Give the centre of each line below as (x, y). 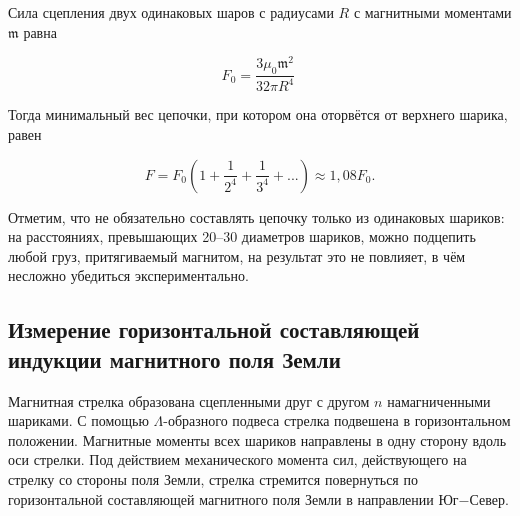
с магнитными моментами (432, 12)
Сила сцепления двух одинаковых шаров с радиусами (171, 12)
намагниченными (439, 400)
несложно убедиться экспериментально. (128, 275)
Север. (489, 498)
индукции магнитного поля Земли (174, 358)
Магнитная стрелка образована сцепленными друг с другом (189, 400)
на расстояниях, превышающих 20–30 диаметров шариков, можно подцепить (242, 236)
